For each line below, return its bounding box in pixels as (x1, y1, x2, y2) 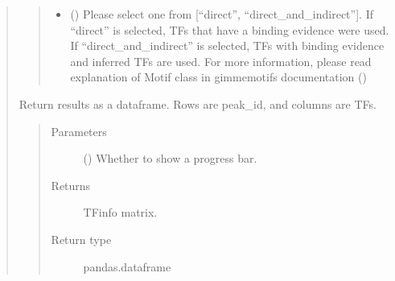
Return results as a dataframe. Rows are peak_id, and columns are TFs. (19, 95, 376, 112)
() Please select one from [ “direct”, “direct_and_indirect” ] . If (70, 6, 373, 22)
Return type (51, 230, 112, 247)
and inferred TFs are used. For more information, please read (70, 52, 372, 69)
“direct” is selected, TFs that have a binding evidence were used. (70, 21, 389, 38)
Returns (51, 176, 91, 193)
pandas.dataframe (83, 258, 171, 275)
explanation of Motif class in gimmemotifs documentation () (70, 68, 367, 85)
